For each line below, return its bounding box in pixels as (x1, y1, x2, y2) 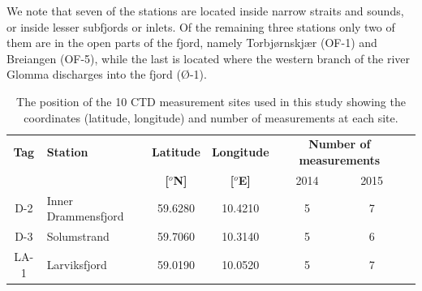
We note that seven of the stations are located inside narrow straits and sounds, (6, 2, 404, 19)
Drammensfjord (46, 208, 124, 225)
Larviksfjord (46, 255, 107, 272)
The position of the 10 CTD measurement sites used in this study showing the (16, 92, 406, 109)
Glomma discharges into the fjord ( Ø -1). (6, 66, 207, 83)
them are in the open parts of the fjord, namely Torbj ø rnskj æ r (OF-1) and (6, 34, 377, 51)
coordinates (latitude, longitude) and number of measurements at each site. (24, 109, 398, 126)
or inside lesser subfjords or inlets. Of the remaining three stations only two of (6, 18, 395, 35)
